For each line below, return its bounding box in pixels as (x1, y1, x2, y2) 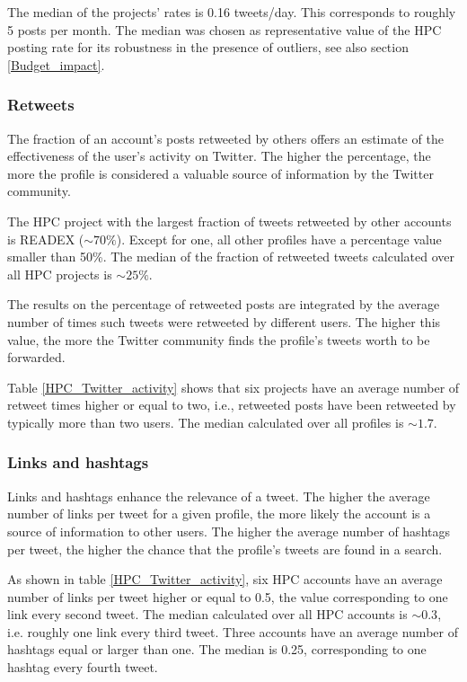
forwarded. (7, 348, 66, 367)
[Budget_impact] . (7, 55, 105, 74)
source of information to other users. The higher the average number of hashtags (7, 521, 450, 540)
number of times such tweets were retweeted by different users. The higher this (7, 312, 441, 331)
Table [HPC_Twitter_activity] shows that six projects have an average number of (7, 377, 460, 396)
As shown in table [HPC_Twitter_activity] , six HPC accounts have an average (7, 570, 443, 589)
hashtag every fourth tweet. (7, 658, 158, 677)
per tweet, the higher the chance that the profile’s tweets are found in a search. (7, 539, 443, 558)
